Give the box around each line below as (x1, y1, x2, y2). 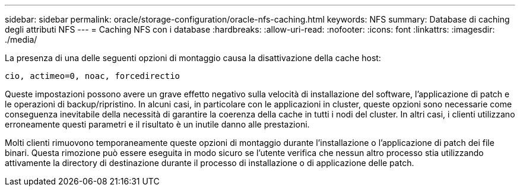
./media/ (5, 34, 37, 44)
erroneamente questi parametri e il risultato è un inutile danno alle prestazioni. (5, 119, 310, 129)
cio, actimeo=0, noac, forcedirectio (5, 71, 180, 81)
